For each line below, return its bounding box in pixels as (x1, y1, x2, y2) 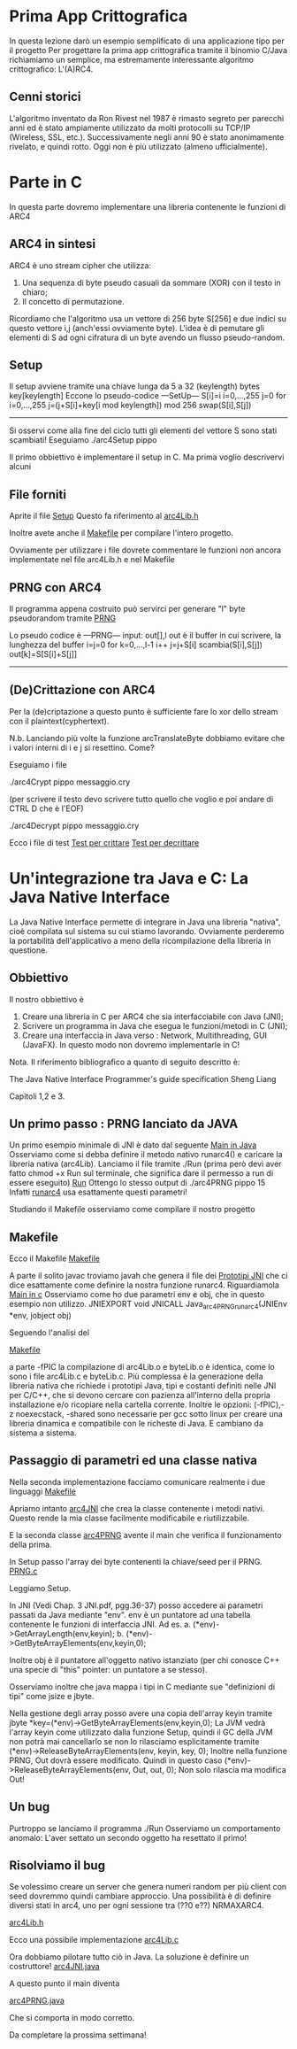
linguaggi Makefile (9, 1486, 77, 1496)
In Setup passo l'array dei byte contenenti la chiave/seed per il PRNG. (9, 1556, 263, 1566)
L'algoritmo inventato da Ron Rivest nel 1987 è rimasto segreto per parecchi (9, 112, 285, 123)
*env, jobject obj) (9, 1310, 72, 1320)
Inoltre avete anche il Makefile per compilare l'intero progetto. (9, 528, 234, 538)
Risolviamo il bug (9, 1858, 106, 1873)
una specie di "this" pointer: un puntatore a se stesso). (9, 1664, 208, 1674)
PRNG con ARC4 (9, 580, 102, 595)
